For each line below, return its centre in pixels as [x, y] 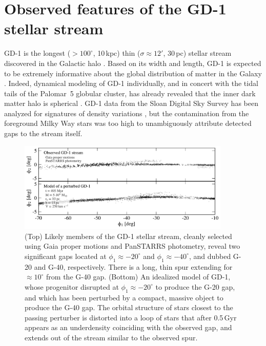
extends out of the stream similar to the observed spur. [111, 338]
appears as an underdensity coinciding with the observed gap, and [128, 327]
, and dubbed [210, 256]
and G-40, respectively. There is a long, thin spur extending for [133, 266]
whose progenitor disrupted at [72, 286]
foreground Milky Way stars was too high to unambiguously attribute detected [128, 123]
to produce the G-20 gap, [195, 286]
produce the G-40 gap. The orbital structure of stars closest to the [129, 307]
